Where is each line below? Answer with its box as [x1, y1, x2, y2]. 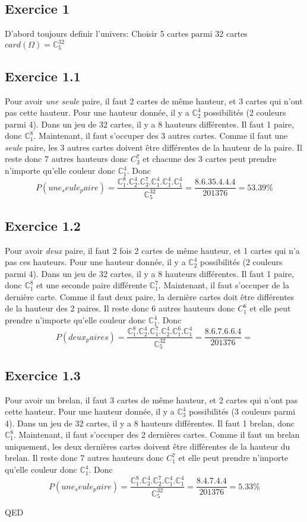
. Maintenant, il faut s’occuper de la [158, 279, 290, 291]
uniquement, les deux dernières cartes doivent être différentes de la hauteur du [5, 440, 290, 452]
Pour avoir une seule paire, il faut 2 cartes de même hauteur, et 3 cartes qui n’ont [5, 94, 303, 107]
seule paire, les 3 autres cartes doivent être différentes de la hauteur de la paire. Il [5, 141, 302, 153]
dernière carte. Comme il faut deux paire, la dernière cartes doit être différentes [5, 290, 295, 303]
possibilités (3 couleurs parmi [189, 405, 296, 418]
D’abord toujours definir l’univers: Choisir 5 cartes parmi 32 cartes [5, 27, 248, 40]
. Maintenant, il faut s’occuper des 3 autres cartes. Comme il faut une [33, 129, 288, 142]
